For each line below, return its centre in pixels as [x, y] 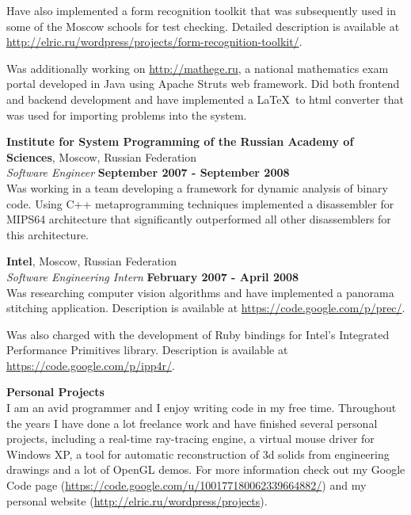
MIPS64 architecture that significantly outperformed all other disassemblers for [199, 219]
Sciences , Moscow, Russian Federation [102, 156]
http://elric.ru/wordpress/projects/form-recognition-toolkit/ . [154, 42]
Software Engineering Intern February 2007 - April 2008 [153, 276]
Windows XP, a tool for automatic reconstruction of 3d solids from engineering [198, 454]
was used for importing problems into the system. [127, 114]
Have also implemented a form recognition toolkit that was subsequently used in [201, 10]
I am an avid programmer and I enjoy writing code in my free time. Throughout [202, 408]
